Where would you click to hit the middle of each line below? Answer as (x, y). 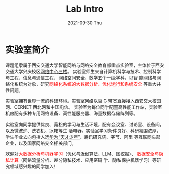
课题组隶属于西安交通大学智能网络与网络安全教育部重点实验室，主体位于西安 (85, 65)
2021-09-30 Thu (85, 23)
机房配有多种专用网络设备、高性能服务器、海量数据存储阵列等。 (71, 113)
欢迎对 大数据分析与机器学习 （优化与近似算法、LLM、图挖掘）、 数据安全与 (82, 154)
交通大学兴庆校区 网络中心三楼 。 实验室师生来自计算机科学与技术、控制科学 (83, 71)
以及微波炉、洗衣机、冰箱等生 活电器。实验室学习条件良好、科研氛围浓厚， (83, 130)
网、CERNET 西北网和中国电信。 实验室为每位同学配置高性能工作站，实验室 (84, 107)
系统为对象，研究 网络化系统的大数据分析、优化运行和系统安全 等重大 (85, 84)
